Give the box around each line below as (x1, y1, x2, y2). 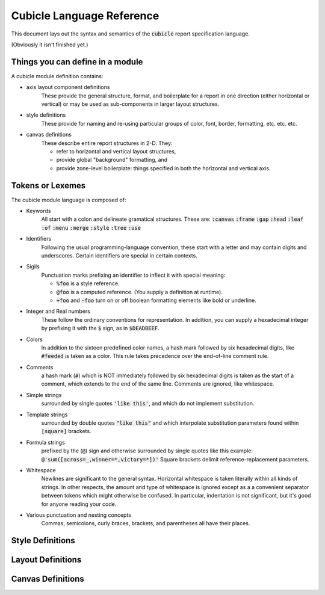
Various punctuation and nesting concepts (26, 511, 132, 519)
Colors (26, 336, 43, 343)
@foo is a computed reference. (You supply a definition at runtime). (56, 288, 223, 295)
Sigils (26, 263, 40, 270)
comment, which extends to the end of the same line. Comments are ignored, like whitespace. (41, 380, 274, 387)
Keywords (26, 208, 51, 215)
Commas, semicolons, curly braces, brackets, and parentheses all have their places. (41, 520, 250, 527)
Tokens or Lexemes (11, 180, 86, 191)
